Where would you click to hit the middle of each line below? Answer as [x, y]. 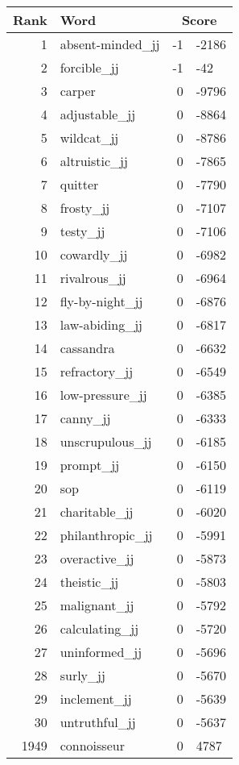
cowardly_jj [94, 254]
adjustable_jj [98, 114]
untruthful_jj [98, 722]
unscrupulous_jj [106, 441]
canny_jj [85, 418]
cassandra [87, 348]
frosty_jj [85, 208]
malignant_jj [97, 605]
